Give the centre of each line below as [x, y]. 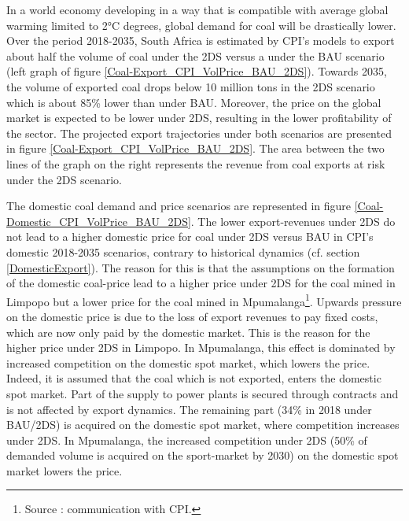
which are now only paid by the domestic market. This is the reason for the [188, 332]
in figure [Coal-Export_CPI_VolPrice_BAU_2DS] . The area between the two [195, 148]
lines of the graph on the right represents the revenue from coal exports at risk [196, 163]
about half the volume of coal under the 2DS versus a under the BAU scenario [195, 55]
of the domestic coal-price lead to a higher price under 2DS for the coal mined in [201, 283]
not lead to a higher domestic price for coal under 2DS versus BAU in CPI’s [190, 236]
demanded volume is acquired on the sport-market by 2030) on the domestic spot [203, 455]
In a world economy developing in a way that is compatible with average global [197, 9]
